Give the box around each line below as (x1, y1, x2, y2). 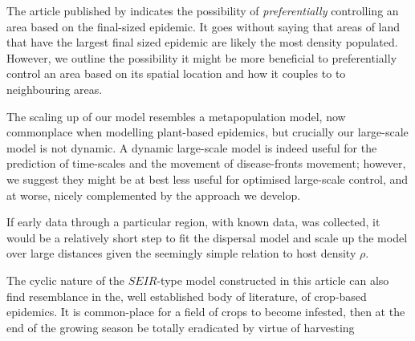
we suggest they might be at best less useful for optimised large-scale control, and (6, 170, 409, 187)
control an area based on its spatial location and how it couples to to (6, 65, 346, 82)
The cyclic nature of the (6, 271, 125, 288)
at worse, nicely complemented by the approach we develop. (6, 186, 301, 203)
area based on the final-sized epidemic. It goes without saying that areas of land (6, 18, 401, 35)
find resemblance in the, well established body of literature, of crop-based (6, 287, 367, 304)
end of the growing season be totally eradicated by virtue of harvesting (6, 319, 355, 335)
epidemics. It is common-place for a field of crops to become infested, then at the (6, 303, 405, 320)
